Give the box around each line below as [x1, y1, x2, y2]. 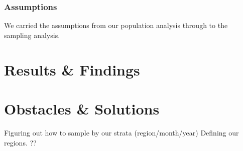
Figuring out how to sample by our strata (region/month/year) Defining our [4, 127, 239, 137]
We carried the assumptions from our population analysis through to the [4, 20, 228, 30]
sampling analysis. [4, 29, 60, 40]
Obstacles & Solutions [4, 98, 160, 118]
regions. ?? [4, 137, 37, 147]
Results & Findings [4, 59, 140, 79]
